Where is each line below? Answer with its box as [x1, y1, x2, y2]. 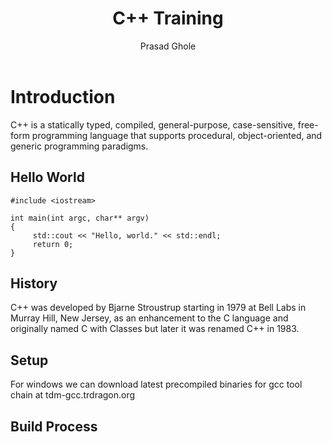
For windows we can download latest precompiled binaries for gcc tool [10, 378, 303, 391]
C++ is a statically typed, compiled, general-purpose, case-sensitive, [10, 118, 296, 131]
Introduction [10, 85, 116, 108]
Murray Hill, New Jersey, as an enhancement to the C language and [10, 312, 289, 324]
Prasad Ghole [139, 40, 197, 52]
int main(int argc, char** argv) [10, 213, 150, 223]
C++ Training [112, 7, 224, 30]
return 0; [32, 239, 74, 249]
